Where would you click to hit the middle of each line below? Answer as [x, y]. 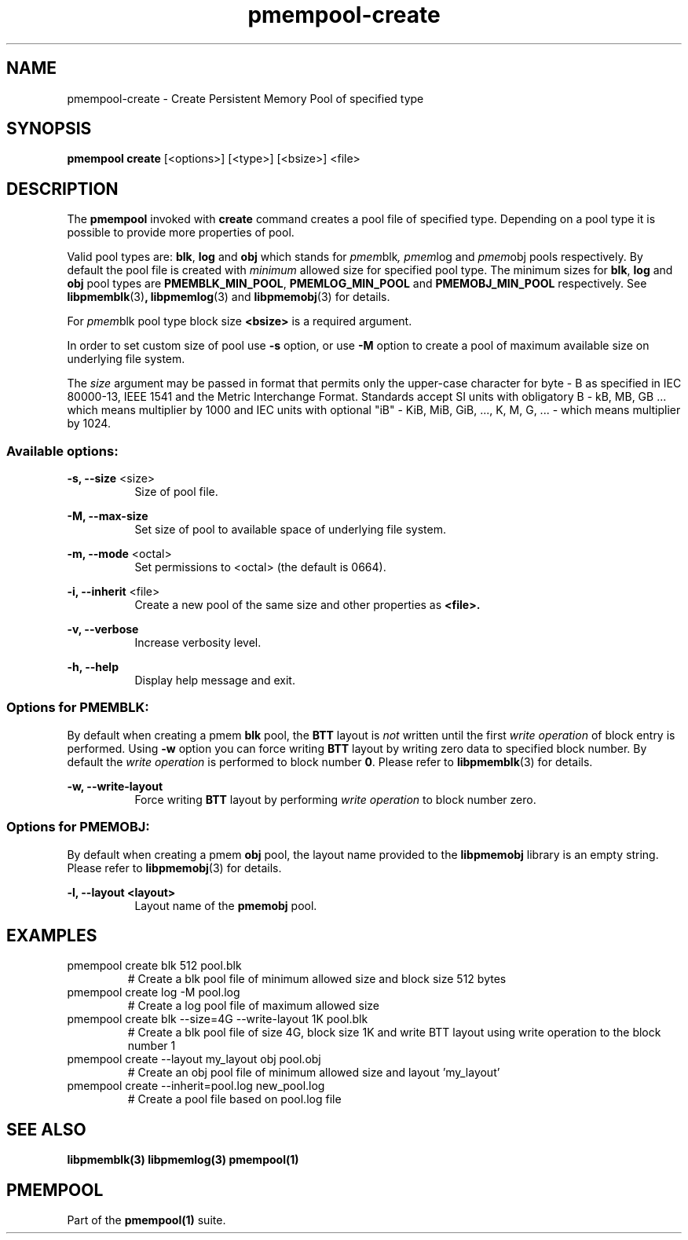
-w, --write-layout [115, 786]
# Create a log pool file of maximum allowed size [253, 1006]
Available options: [62, 451]
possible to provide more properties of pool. [181, 233]
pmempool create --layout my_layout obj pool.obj [194, 1059]
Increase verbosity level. [198, 643]
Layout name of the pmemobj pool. [226, 905]
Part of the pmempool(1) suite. [146, 1220]
